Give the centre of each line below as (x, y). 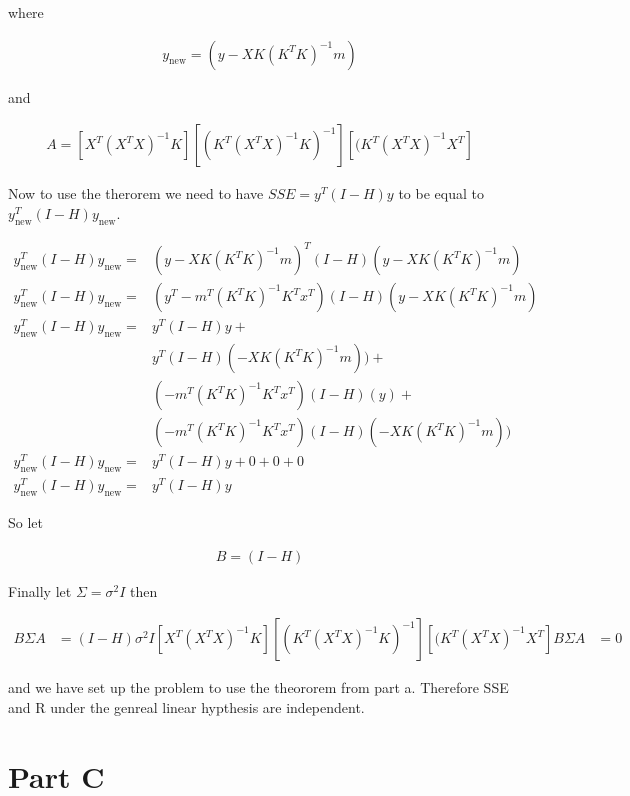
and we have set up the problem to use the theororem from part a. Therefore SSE (258, 687)
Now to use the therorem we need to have (136, 193)
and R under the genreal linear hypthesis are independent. (186, 706)
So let (25, 522)
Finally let (40, 590)
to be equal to (441, 193)
